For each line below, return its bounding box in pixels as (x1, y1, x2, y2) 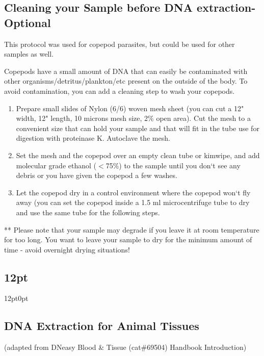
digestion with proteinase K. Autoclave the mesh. (16, 133, 170, 143)
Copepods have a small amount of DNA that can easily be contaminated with (4, 65, 248, 76)
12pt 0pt (4, 293, 29, 303)
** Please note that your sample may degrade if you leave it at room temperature (4, 224, 259, 235)
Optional (4, 14, 51, 30)
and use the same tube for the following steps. (16, 207, 160, 217)
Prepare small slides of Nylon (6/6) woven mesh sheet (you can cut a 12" (16, 103, 244, 113)
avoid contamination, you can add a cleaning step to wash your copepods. (4, 85, 235, 96)
